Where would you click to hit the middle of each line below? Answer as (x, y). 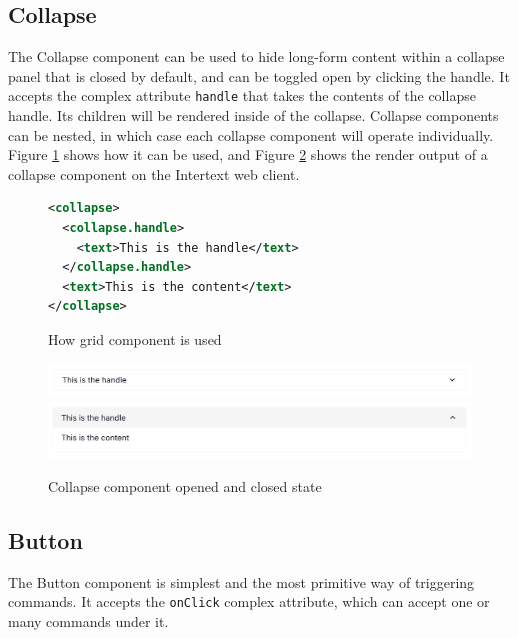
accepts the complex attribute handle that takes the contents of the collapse (242, 95)
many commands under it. (88, 621)
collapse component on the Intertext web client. (154, 173)
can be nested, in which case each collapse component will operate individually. (251, 134)
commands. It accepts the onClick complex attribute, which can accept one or (249, 601)
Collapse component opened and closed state (185, 486)
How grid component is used (135, 338)
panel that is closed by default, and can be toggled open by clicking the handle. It (259, 75)
